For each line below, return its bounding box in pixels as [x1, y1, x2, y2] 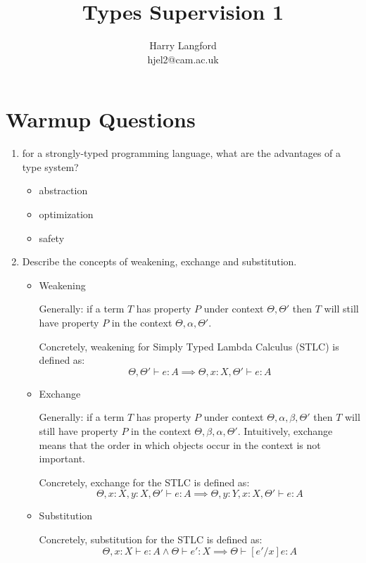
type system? [22, 159, 79, 174]
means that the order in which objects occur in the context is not [39, 437, 321, 452]
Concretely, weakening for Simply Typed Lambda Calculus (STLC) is [39, 339, 339, 353]
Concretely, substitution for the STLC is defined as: [39, 531, 263, 546]
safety [39, 230, 65, 245]
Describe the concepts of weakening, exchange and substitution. [22, 254, 297, 269]
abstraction [39, 183, 88, 198]
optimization [39, 207, 94, 222]
